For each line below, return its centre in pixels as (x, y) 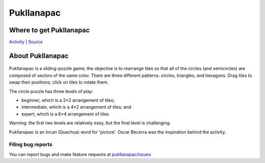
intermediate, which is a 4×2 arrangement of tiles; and (76, 107)
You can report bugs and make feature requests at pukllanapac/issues (80, 154)
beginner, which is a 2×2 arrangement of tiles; (68, 100)
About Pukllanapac (39, 56)
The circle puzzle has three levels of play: (51, 91)
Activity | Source (26, 42)
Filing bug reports (31, 144)
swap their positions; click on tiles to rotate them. (59, 82)
